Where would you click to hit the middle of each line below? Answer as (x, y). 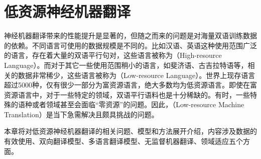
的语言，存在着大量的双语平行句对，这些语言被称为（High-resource (113, 55)
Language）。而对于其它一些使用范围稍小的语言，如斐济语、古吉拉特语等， (126, 65)
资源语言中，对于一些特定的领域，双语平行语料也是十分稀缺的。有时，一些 (127, 94)
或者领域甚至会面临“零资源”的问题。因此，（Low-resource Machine (138, 104)
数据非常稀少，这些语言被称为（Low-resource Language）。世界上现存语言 (137, 75)
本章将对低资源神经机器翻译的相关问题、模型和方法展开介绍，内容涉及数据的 (130, 131)
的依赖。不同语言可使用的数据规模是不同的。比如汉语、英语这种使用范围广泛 (130, 45)
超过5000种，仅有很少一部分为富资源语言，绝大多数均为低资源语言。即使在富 (130, 85)
